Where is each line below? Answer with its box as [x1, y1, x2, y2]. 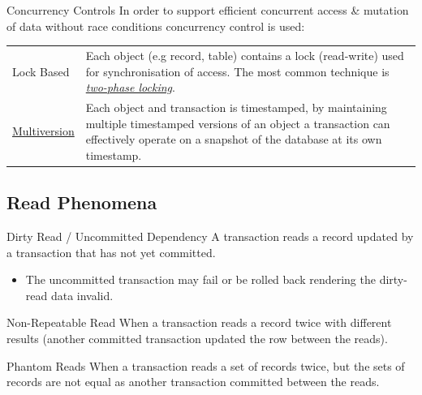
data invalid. [50, 286, 114, 303]
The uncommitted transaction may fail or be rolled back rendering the [25, 271, 376, 288]
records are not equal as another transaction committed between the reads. [6, 373, 380, 390]
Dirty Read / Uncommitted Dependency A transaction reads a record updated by [6, 228, 414, 245]
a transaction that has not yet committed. [6, 243, 216, 260]
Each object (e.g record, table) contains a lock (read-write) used [85, 46, 404, 63]
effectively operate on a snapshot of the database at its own [85, 131, 382, 148]
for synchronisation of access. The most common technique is [85, 62, 390, 79]
